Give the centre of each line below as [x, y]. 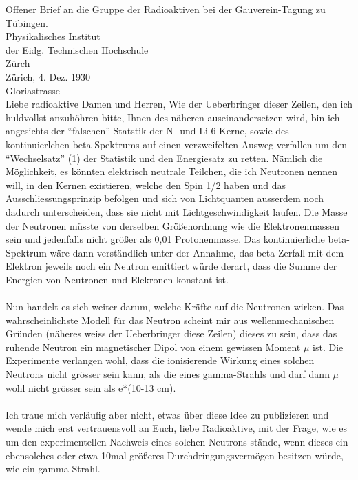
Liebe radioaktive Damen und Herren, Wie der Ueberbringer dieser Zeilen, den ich [179, 104]
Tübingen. [27, 22]
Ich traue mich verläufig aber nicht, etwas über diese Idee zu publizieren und [167, 414]
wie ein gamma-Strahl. [53, 469]
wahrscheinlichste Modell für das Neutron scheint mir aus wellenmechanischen [170, 320]
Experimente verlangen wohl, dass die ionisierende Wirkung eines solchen [160, 360]
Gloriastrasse [33, 90]
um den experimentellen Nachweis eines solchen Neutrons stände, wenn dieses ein [177, 441]
